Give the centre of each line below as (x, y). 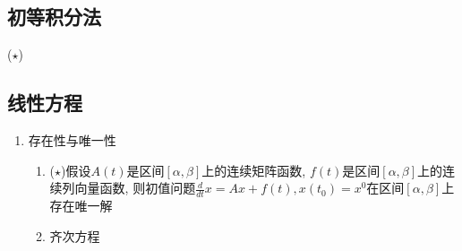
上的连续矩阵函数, (254, 170)
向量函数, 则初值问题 (135, 188)
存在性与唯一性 (72, 140)
